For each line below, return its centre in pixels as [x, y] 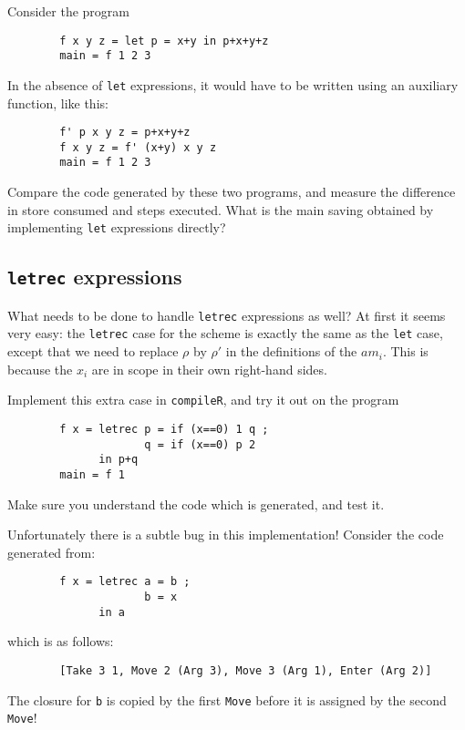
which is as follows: [61, 641]
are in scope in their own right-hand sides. [209, 369]
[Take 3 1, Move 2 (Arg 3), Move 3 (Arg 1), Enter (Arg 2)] [246, 670]
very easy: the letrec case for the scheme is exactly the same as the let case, [225, 333]
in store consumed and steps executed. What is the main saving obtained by [221, 209]
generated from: [52, 552]
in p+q [119, 460]
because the [40, 369]
